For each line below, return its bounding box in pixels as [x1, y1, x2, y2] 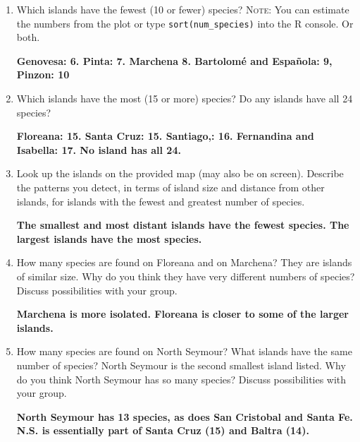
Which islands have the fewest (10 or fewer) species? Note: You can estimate [16, 2, 349, 16]
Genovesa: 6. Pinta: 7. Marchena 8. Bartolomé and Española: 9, [16, 53, 333, 68]
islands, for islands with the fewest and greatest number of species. [16, 193, 305, 208]
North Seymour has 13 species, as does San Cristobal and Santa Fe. [16, 409, 353, 424]
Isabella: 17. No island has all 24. [16, 142, 181, 157]
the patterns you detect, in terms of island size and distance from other [16, 180, 325, 194]
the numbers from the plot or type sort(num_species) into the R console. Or [16, 16, 354, 30]
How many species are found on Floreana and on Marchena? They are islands [16, 255, 352, 270]
